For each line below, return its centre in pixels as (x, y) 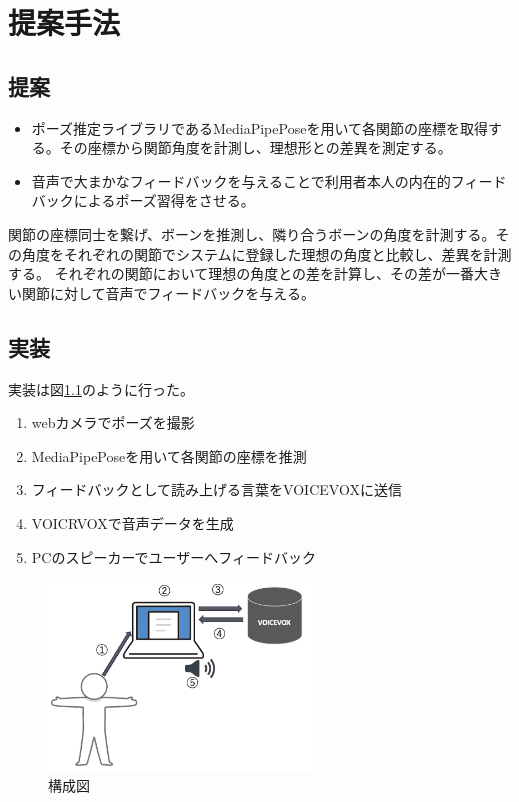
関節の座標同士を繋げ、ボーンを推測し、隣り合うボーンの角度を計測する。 (252, 233)
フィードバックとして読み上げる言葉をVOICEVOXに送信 (216, 489)
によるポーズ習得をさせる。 (164, 200)
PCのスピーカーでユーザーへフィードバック (174, 556)
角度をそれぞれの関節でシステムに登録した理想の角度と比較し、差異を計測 (266, 253)
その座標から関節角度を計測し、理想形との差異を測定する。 (255, 147)
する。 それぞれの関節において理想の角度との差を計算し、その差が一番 (241, 273)
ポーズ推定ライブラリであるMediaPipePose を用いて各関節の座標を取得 (259, 127)
